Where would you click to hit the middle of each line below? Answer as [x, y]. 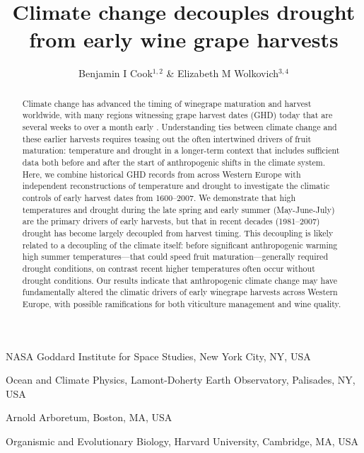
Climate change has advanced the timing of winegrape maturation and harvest [167, 103]
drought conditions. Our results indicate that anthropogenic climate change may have [180, 280]
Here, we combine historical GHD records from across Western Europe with [162, 174]
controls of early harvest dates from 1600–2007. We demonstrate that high [159, 197]
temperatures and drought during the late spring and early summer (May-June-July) [178, 209]
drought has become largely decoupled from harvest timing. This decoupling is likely [178, 233]
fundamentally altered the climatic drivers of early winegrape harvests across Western [180, 292]
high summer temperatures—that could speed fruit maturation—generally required [175, 257]
